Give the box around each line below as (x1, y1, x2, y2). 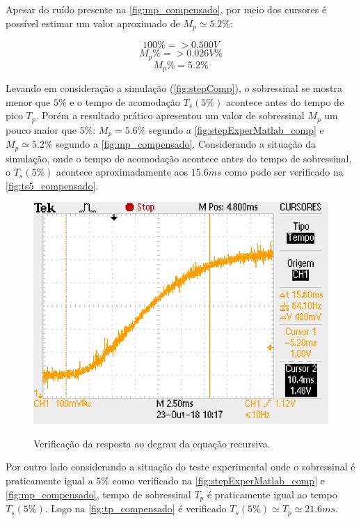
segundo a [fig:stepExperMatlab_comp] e (149, 122, 324, 137)
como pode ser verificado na (225, 164, 344, 179)
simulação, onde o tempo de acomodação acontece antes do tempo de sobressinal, (6, 151, 352, 165)
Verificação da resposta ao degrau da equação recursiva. (33, 436, 271, 450)
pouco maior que (6, 122, 77, 137)
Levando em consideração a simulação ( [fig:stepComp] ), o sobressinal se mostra (6, 80, 342, 95)
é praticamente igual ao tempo (207, 486, 337, 501)
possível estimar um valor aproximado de (6, 15, 180, 30)
